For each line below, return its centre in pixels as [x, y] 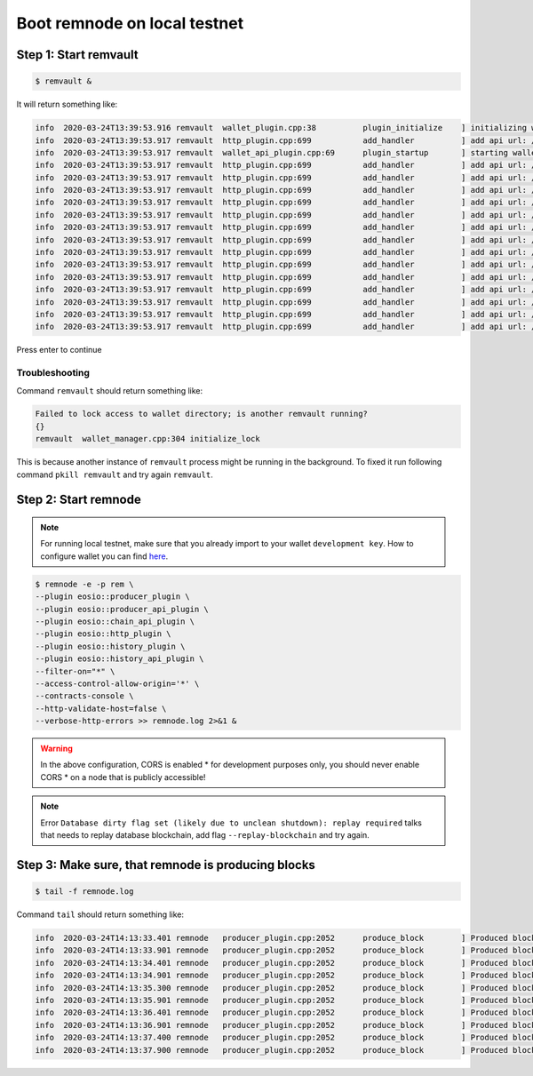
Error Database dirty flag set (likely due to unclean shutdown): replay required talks [231, 823]
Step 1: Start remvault [78, 55]
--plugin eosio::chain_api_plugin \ [115, 621]
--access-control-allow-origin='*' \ [117, 683]
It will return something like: [67, 104]
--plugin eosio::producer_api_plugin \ [122, 609]
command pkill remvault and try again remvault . [115, 474]
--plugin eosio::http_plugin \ [103, 634]
